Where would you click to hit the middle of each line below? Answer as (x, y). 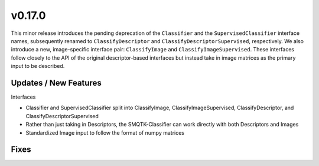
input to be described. (38, 66)
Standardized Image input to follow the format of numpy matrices (105, 132)
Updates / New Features (56, 83)
